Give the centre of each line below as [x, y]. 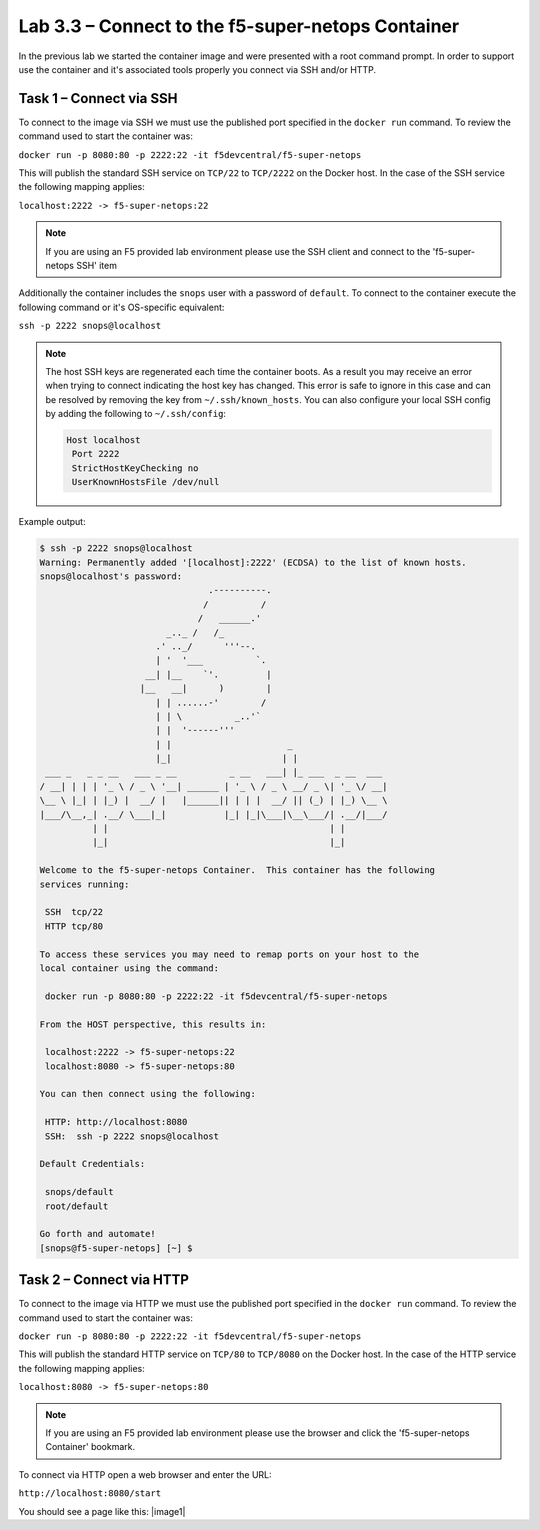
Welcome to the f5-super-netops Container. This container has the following [237, 870]
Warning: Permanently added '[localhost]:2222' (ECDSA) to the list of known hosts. [253, 562]
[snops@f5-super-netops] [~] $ [116, 1248]
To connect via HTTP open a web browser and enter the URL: [145, 1474]
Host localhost [103, 440]
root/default [77, 1206]
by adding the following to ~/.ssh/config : [136, 414]
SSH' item [96, 265]
